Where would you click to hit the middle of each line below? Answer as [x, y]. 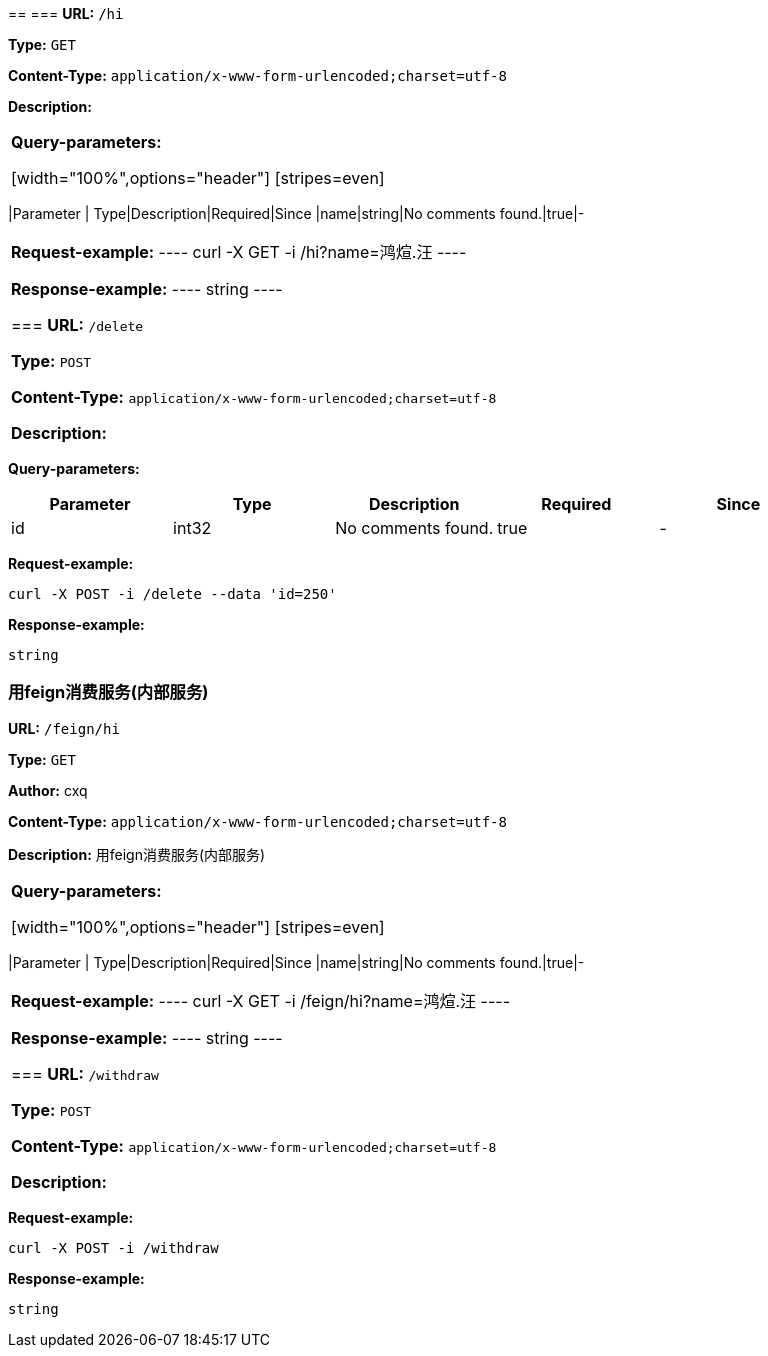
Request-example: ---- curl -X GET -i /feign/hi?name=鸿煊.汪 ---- [261, 1000]
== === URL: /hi [66, 13]
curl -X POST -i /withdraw [113, 1247]
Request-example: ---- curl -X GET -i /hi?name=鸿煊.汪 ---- [239, 252]
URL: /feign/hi [64, 728]
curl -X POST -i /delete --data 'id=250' [172, 594]
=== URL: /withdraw [85, 1073]
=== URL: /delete [77, 325]
